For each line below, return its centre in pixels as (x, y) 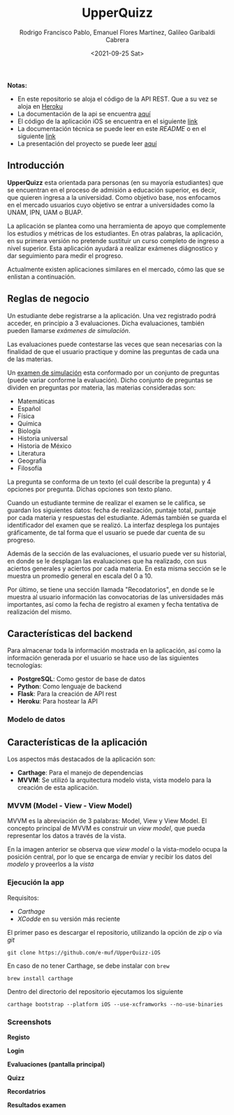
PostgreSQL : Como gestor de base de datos (81, 679)
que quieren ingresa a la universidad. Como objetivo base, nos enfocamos (114, 197)
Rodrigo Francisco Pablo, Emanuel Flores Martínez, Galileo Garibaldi (117, 32)
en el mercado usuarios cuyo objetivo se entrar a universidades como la (111, 205)
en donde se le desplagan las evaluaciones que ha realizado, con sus (107, 561)
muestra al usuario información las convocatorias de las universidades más (116, 596)
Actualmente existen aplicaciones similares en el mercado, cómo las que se (116, 269)
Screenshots (29, 1022)
